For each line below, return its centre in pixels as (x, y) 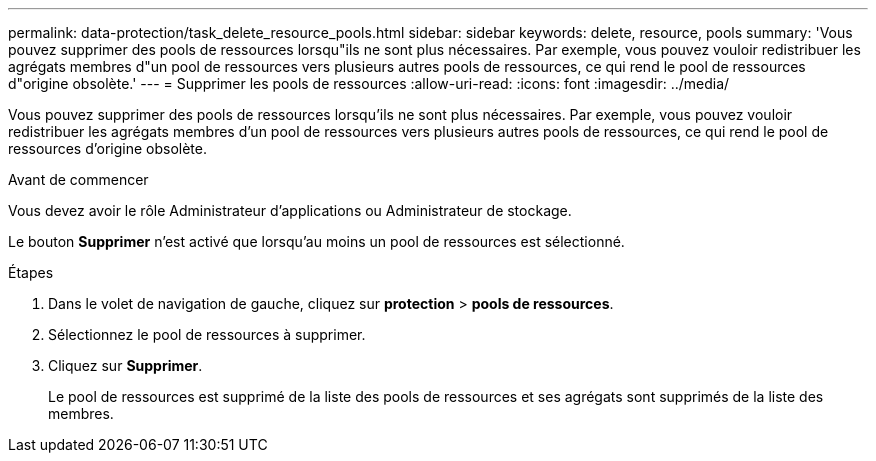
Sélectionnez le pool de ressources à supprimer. (207, 334)
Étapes (31, 272)
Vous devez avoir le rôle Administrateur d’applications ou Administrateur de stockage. (290, 210)
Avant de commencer (78, 179)
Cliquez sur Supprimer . (125, 365)
